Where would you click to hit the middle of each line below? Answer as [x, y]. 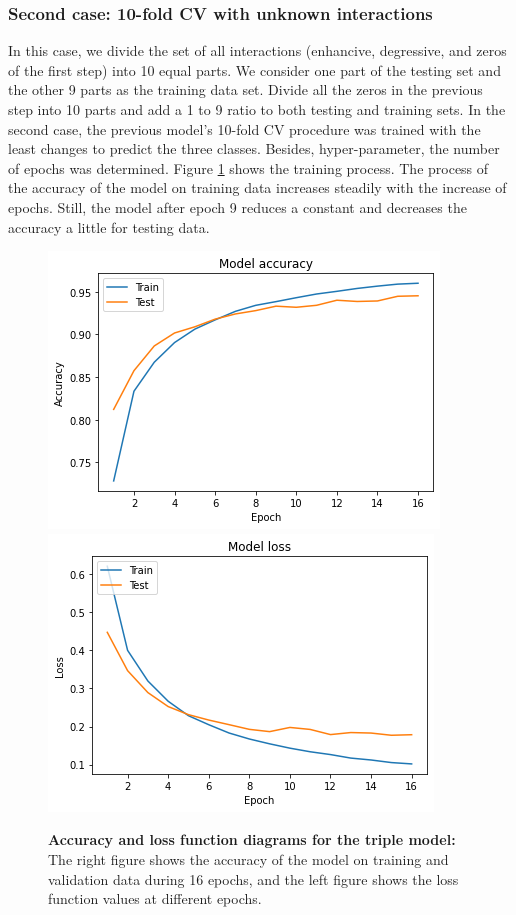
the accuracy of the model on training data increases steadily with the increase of [257, 187]
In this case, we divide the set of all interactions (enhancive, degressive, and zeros [257, 50]
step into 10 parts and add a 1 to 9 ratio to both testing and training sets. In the [257, 109]
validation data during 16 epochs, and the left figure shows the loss [253, 878]
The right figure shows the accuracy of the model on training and [248, 858]
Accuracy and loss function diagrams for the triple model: [252, 839]
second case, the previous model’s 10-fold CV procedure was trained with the [244, 128]
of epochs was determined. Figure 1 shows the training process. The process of [248, 167]
